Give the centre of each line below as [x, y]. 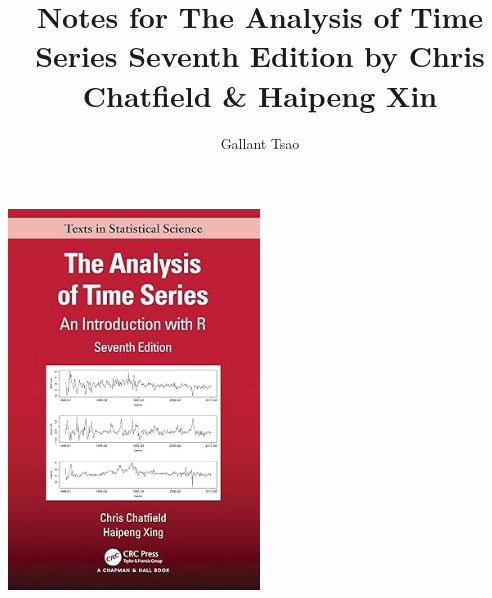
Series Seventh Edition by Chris [260, 55]
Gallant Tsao [260, 142]
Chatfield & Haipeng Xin [260, 94]
